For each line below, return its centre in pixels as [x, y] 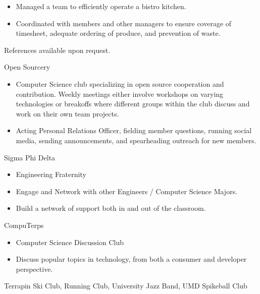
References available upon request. [57, 50]
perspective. [34, 269]
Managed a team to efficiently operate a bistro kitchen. [101, 6]
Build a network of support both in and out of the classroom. [111, 208]
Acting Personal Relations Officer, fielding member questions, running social [134, 130]
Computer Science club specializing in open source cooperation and [120, 83]
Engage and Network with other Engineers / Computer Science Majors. [127, 191]
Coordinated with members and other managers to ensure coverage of [124, 23]
